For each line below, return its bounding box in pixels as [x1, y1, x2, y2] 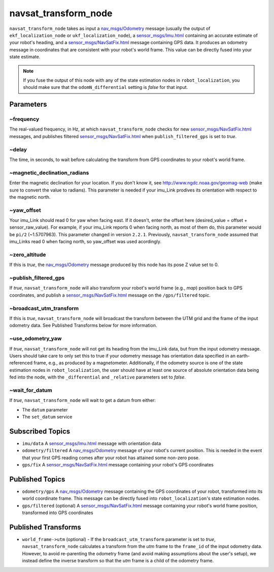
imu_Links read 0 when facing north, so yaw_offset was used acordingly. [9, 239, 162, 245]
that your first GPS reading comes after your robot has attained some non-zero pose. [22, 455, 200, 461]
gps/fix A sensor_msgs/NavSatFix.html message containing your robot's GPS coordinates [22, 462, 214, 468]
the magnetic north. [9, 194, 51, 200]
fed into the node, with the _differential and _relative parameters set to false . [9, 374, 186, 380]
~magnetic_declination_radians [9, 169, 89, 176]
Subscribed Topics [9, 427, 71, 435]
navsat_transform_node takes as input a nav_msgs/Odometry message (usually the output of [9, 25, 211, 31]
